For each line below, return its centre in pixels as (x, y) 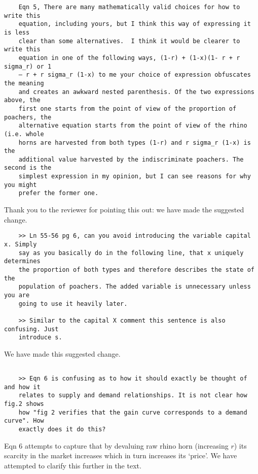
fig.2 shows (24, 404)
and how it (22, 387)
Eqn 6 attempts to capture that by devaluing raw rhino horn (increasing (116, 445)
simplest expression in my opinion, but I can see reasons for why (135, 177)
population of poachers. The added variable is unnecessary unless (135, 287)
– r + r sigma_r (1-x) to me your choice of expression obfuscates (135, 75)
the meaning (24, 83)
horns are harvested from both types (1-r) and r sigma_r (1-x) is (135, 143)
